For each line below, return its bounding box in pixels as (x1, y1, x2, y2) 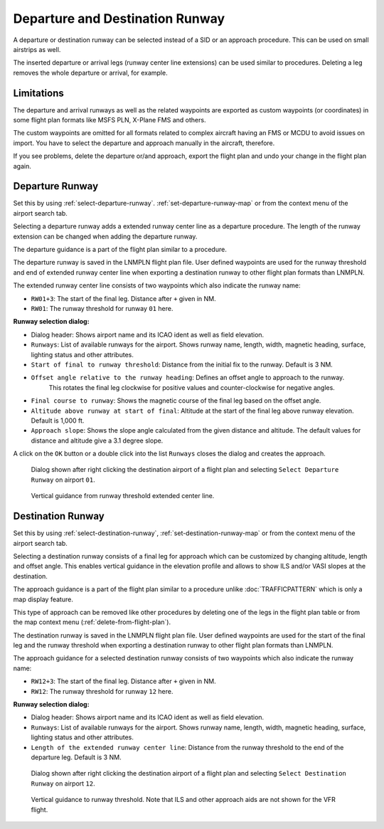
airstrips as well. (13, 45, 61, 53)
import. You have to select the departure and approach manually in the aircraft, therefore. (13, 139, 275, 147)
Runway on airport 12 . (31, 779, 95, 788)
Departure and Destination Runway (13, 11, 225, 26)
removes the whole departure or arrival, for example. (13, 68, 168, 77)
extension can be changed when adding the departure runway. (13, 232, 198, 241)
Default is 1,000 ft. (31, 416, 85, 425)
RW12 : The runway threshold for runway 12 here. (31, 687, 174, 695)
